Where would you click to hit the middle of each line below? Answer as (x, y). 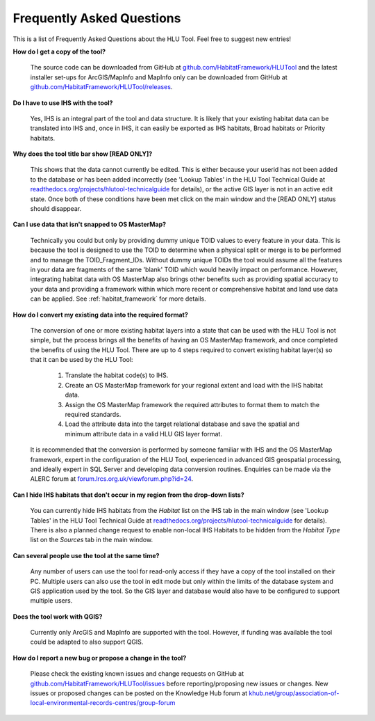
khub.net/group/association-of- (294, 693)
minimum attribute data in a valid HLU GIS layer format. (143, 434)
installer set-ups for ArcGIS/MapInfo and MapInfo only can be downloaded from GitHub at (159, 77)
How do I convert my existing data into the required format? (101, 315)
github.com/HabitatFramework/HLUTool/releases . (101, 87)
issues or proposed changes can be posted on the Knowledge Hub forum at (139, 693)
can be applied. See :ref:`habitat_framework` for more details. (118, 299)
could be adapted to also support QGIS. (87, 642)
